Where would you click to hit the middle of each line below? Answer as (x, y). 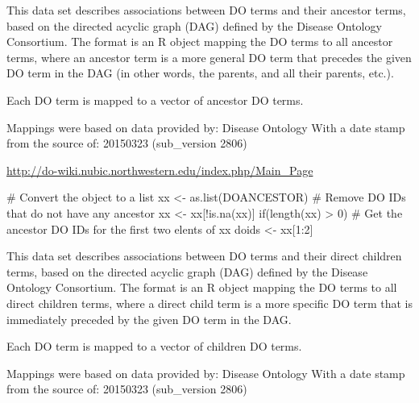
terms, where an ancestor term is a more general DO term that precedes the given (209, 57)
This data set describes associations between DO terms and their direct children (204, 256)
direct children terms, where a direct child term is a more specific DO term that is (209, 303)
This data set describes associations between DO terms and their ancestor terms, (206, 10)
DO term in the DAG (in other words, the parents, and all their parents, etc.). (200, 73)
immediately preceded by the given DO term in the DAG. (149, 319)
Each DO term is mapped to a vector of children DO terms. (154, 346)
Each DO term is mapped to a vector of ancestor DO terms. (155, 100)
